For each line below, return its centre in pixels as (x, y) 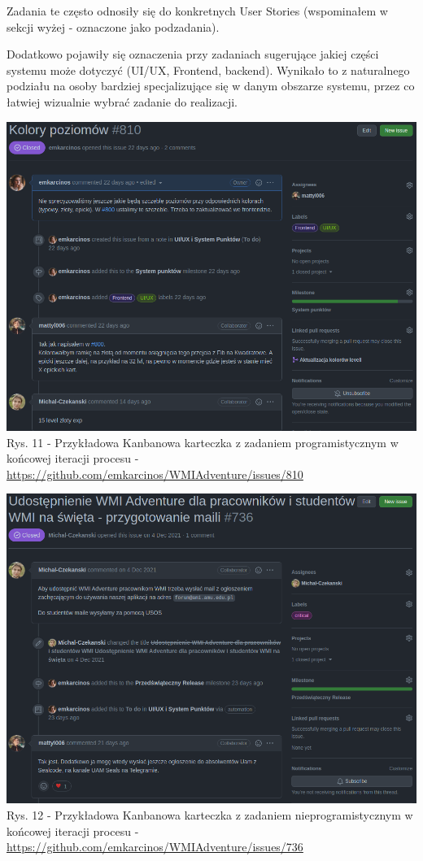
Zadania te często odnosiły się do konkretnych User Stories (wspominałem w (197, 11)
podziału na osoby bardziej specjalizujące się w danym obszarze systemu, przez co (211, 86)
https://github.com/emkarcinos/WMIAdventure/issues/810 (155, 474)
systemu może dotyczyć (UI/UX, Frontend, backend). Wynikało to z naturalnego (208, 70)
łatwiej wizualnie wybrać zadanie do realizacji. (122, 101)
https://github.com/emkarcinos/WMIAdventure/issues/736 (155, 847)
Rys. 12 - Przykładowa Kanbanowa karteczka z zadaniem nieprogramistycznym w (210, 815)
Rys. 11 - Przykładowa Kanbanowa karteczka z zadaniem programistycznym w (203, 442)
